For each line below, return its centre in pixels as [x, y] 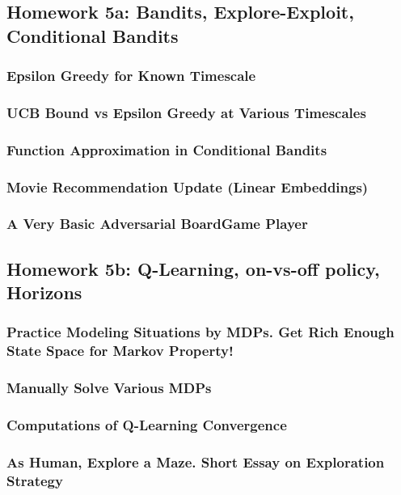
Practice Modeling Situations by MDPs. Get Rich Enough [200, 332]
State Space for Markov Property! [120, 351]
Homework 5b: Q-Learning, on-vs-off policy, [193, 268]
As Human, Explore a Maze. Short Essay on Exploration [196, 461]
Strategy [35, 480]
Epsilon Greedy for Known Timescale [131, 76]
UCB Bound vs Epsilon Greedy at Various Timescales [186, 112]
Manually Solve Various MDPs [109, 388]
